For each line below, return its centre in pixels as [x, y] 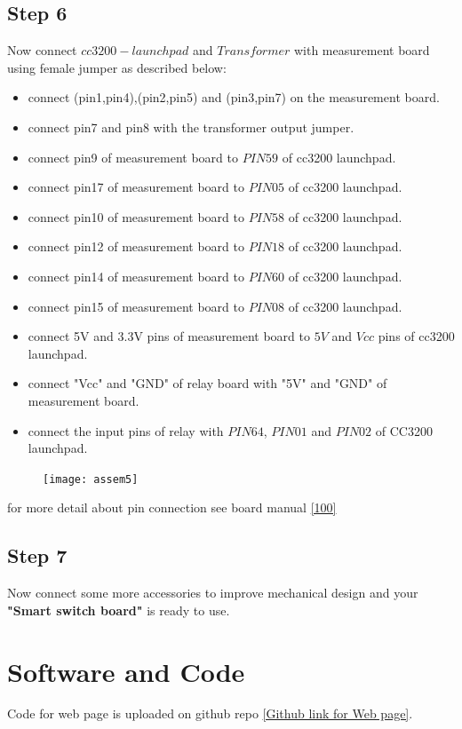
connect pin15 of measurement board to [136, 306]
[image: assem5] [91, 479]
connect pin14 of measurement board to [136, 276]
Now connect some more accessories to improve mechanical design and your [213, 593]
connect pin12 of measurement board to [136, 246]
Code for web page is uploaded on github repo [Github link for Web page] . [210, 713]
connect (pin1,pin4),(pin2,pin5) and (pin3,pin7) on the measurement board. [234, 97]
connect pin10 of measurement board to [136, 216]
